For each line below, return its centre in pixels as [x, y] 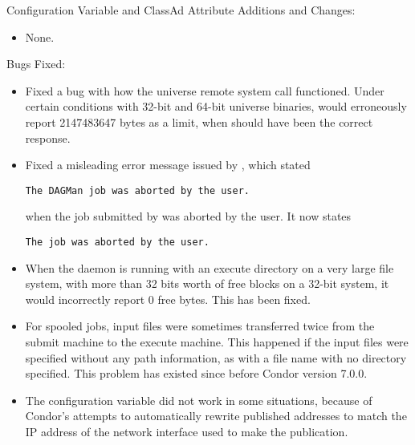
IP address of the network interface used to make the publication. [187, 431]
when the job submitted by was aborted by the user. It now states [188, 216]
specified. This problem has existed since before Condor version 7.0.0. [196, 373]
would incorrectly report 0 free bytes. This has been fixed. [168, 299]
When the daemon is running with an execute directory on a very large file [210, 267]
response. [48, 138]
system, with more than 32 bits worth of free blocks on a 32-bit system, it [207, 283]
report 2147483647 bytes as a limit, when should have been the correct [199, 121]
